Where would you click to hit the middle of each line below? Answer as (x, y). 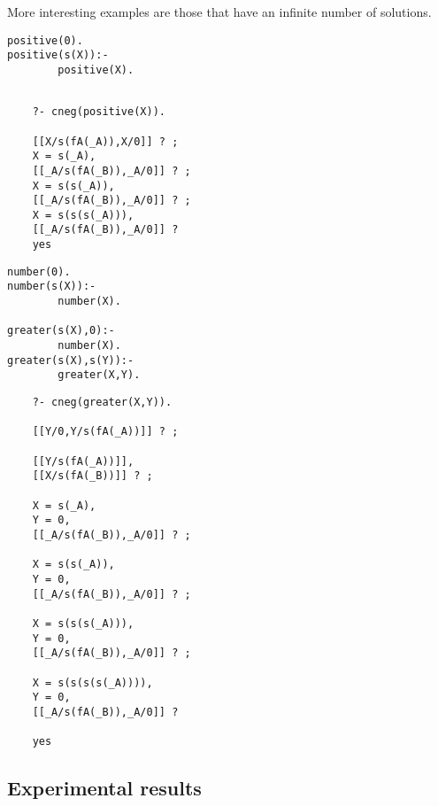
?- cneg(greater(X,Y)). (102, 403)
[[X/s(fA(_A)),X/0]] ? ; (105, 141)
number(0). (39, 271)
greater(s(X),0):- (61, 331)
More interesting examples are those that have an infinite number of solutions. (219, 12)
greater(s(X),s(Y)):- (71, 360)
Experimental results (104, 788)
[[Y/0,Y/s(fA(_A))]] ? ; (105, 432)
